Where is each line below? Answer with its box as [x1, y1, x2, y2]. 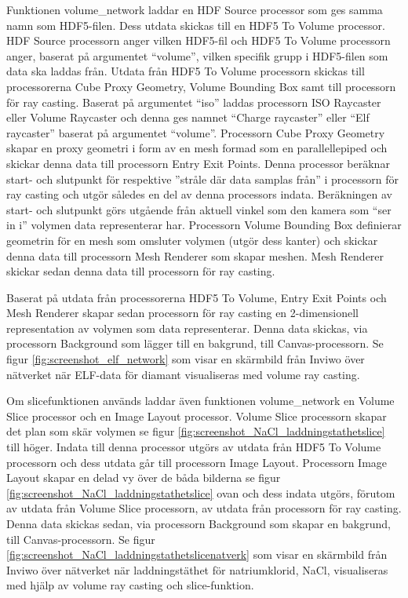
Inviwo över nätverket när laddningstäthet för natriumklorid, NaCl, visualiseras [6, 561, 388, 578]
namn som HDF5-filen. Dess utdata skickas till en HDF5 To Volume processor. [6, 16, 385, 33]
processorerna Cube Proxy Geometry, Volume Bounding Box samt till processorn [6, 78, 396, 94]
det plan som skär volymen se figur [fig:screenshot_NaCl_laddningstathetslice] [6, 423, 385, 439]
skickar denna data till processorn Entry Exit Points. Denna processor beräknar [6, 155, 390, 171]
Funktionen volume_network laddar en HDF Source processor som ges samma [6, 2, 383, 17]
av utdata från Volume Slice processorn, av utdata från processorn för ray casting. [6, 500, 402, 516]
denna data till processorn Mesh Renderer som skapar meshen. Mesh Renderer [6, 247, 384, 264]
